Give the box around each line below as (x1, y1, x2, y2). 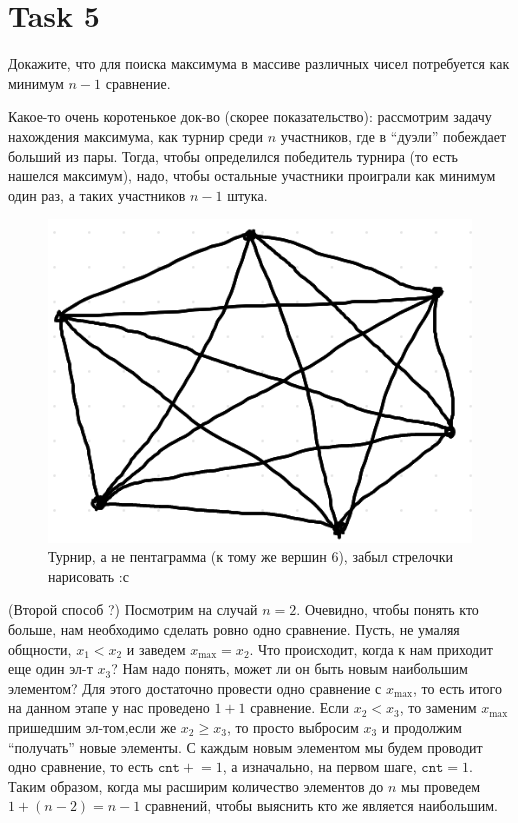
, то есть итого (413, 677, 502, 698)
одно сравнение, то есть (8, 756, 154, 777)
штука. (227, 184, 268, 205)
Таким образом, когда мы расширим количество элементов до (8, 775, 384, 796)
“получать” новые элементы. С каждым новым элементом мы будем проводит (8, 736, 483, 757)
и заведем (126, 638, 186, 659)
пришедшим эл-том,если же (8, 717, 177, 738)
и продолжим (381, 717, 462, 738)
